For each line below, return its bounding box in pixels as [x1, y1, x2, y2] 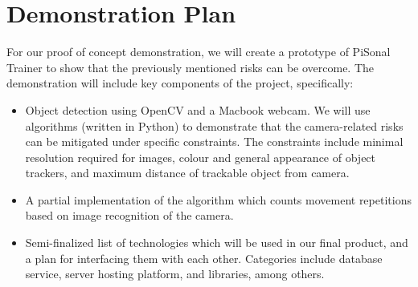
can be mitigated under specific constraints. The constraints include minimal [25, 133, 404, 150]
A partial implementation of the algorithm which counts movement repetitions [25, 191, 412, 208]
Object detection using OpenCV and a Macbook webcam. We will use [25, 101, 371, 118]
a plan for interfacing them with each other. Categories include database [25, 249, 383, 266]
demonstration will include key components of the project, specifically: [6, 75, 354, 91]
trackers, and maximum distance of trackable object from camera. [25, 164, 350, 181]
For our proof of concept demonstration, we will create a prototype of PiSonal [6, 43, 391, 60]
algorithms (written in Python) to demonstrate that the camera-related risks [25, 117, 404, 134]
